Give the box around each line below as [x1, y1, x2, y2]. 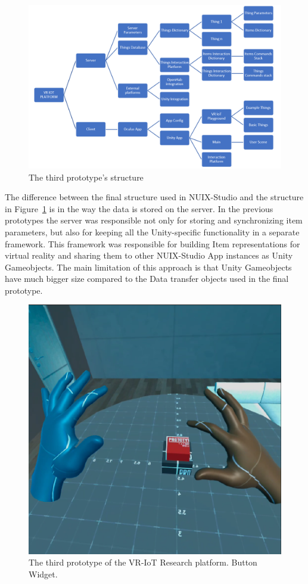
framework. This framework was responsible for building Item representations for [5, 237, 300, 250]
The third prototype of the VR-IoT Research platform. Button [29, 556, 257, 569]
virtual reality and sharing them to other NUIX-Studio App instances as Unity [5, 249, 293, 262]
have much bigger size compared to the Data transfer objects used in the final [5, 272, 289, 285]
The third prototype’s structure [29, 170, 144, 183]
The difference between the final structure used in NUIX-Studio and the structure [5, 191, 304, 203]
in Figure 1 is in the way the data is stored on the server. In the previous [5, 202, 273, 215]
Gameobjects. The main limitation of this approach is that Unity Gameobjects [5, 260, 292, 273]
